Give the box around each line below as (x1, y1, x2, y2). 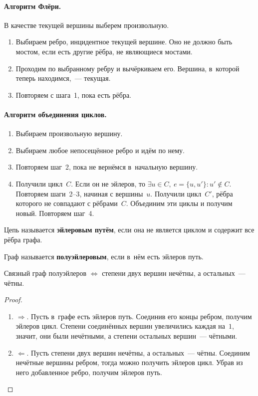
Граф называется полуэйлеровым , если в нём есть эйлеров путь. (4, 251, 204, 261)
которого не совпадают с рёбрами (15, 198, 118, 208)
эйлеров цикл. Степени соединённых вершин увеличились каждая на (15, 321, 226, 331)
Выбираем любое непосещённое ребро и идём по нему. (15, 145, 185, 155)
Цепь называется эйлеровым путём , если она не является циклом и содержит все (4, 224, 255, 235)
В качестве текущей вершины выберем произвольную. (4, 19, 169, 30)
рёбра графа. (4, 234, 42, 244)
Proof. (4, 294, 22, 305)
